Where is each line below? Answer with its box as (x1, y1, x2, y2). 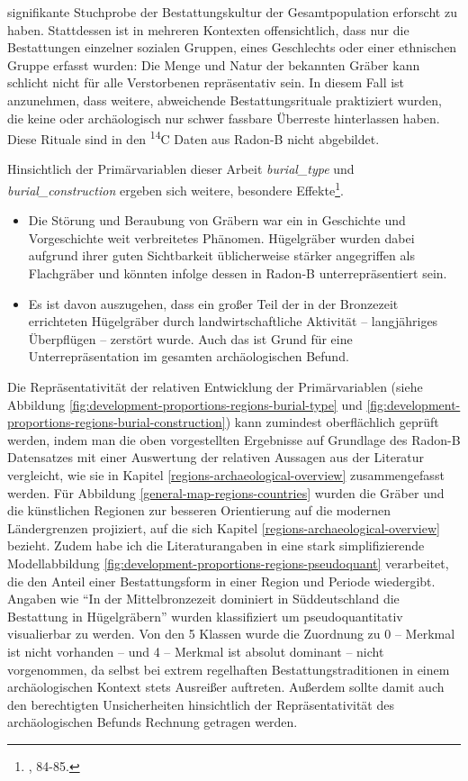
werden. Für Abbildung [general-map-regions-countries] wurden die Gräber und (7, 483, 445, 502)
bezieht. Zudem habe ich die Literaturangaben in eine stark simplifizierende (7, 536, 425, 555)
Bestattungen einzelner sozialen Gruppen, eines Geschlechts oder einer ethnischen (7, 38, 457, 57)
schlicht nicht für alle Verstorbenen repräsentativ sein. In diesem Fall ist (7, 73, 405, 92)
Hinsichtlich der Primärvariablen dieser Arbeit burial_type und (7, 159, 355, 178)
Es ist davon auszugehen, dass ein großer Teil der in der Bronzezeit (28, 294, 399, 313)
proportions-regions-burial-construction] (7, 413, 226, 431)
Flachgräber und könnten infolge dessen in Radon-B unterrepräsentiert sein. (28, 264, 447, 283)
